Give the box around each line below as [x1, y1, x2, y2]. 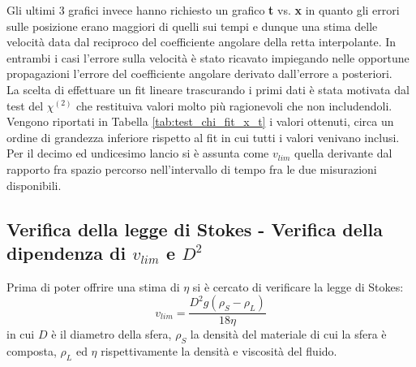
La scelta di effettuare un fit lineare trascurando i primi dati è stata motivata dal [6, 80, 410, 97]
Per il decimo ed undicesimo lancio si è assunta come [6, 145, 269, 162]
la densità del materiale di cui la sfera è [190, 326, 387, 343]
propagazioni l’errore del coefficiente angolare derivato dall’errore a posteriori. [6, 65, 392, 82]
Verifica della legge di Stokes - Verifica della [6, 216, 383, 241]
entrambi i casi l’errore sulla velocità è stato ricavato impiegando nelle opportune [6, 49, 410, 66]
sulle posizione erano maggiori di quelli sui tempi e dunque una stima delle [6, 17, 378, 34]
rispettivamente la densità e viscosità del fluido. [101, 343, 337, 360]
